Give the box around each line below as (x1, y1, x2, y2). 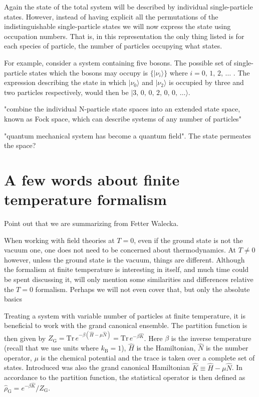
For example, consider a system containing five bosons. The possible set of (4, 57, 232, 67)
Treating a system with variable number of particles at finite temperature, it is (4, 310, 245, 320)
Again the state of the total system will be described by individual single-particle (4, 1, 253, 11)
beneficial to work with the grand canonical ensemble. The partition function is (4, 320, 247, 330)
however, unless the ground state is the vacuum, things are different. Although (4, 254, 245, 264)
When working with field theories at (4, 234, 115, 245)
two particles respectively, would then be (4, 86, 129, 97)
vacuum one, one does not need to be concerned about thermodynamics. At (4, 244, 236, 255)
